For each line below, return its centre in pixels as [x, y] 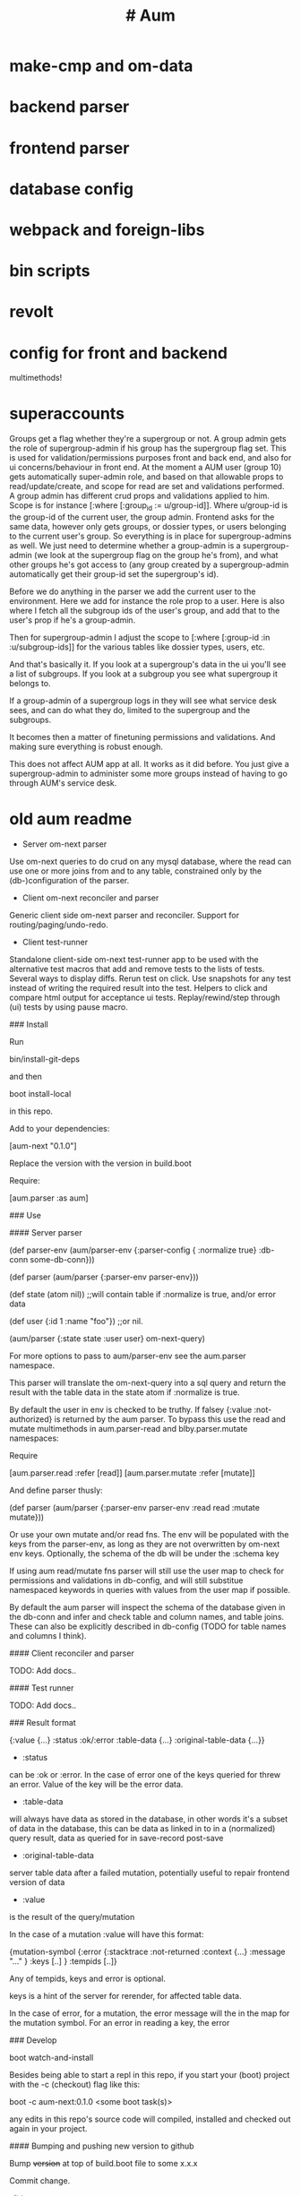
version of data [37, 1882]
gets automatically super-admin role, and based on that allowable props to [146, 477]
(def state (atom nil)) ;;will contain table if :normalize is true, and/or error [142, 1294]
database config [72, 189]
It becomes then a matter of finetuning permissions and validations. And [142, 736]
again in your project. [48, 2128]
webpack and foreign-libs [107, 230]
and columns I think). [48, 1635]
